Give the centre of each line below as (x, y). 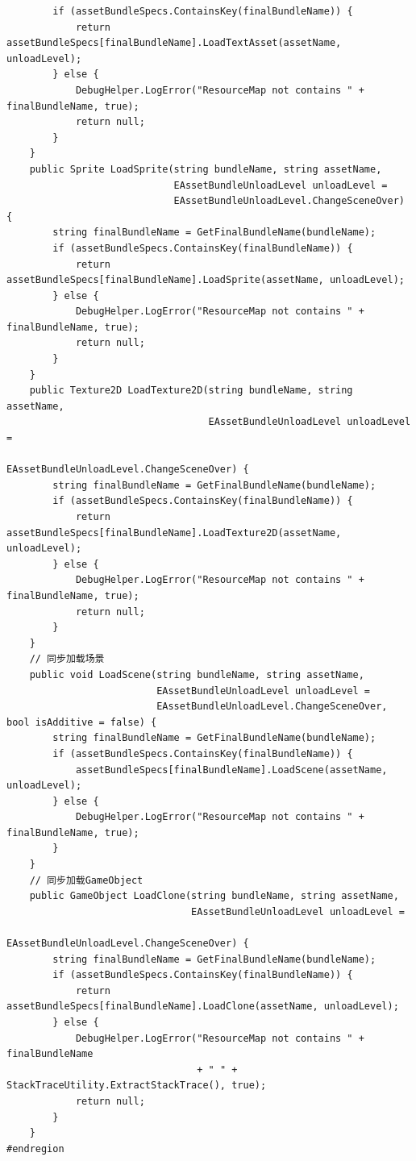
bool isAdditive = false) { (82, 722)
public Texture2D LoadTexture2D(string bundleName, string (191, 391)
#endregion (35, 1149)
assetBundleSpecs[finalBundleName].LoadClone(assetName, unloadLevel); (203, 1007)
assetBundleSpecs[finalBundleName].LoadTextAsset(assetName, (174, 43)
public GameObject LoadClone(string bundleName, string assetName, (214, 896)
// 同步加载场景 (67, 659)
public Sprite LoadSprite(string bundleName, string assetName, (206, 169)
